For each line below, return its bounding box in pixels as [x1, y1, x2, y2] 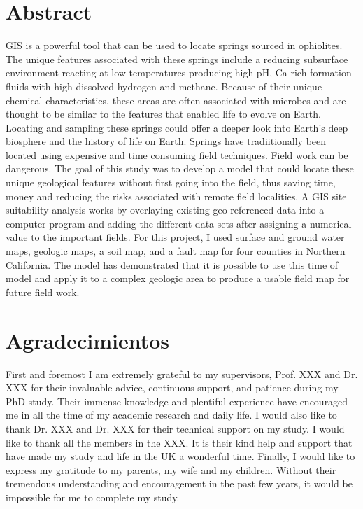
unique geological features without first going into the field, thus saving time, [6, 175, 336, 190]
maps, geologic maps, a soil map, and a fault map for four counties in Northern [6, 244, 346, 258]
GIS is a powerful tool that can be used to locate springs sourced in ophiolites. [6, 38, 343, 53]
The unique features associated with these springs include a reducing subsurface [6, 51, 348, 66]
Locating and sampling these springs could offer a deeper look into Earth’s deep [6, 120, 348, 134]
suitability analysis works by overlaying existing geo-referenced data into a [6, 202, 325, 217]
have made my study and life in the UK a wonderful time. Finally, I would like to [6, 449, 355, 463]
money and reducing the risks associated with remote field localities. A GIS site [6, 188, 347, 203]
